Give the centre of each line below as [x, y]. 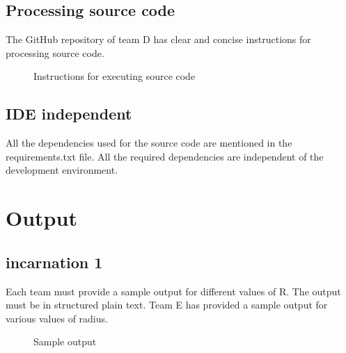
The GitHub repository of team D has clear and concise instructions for [158, 39]
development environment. [62, 170]
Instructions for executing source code [115, 76]
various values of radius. [57, 318]
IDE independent [69, 114]
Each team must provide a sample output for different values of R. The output [173, 291]
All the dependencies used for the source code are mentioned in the [149, 143]
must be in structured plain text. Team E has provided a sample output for [167, 305]
